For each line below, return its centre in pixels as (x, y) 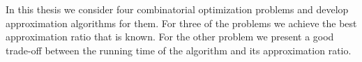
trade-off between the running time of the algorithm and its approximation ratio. (179, 50)
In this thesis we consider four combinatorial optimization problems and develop (177, 9)
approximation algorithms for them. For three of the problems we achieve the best (181, 23)
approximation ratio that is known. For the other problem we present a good (170, 37)
